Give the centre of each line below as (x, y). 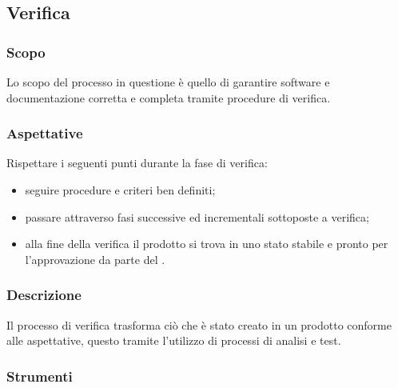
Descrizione (44, 295)
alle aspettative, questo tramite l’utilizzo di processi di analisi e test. (174, 340)
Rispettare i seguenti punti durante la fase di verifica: (137, 163)
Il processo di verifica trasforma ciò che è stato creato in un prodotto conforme (199, 324)
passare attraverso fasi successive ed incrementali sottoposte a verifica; (197, 216)
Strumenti (40, 376)
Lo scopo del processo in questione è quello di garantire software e (168, 82)
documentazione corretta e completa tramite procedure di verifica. (169, 97)
